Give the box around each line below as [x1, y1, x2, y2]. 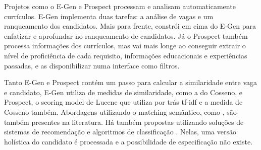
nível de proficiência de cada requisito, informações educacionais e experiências [4, 50, 247, 60]
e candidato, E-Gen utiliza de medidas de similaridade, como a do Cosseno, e [4, 87, 242, 97]
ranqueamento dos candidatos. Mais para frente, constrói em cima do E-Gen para [4, 21, 256, 31]
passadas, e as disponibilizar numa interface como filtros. [4, 60, 180, 70]
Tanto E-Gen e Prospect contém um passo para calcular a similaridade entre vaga [4, 77, 257, 88]
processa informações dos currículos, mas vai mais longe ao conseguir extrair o [4, 40, 246, 51]
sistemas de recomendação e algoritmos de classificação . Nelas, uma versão [4, 126, 236, 137]
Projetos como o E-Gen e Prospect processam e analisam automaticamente [4, 1, 236, 11]
